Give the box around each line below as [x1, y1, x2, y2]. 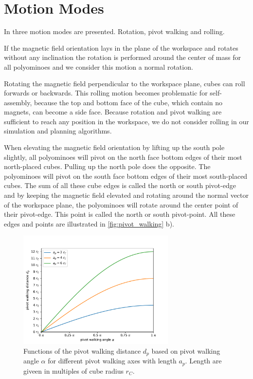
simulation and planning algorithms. [4, 126, 112, 136]
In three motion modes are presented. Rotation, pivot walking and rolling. [4, 26, 225, 37]
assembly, [4, 97, 32, 107]
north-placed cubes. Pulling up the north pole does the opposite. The [4, 161, 211, 171]
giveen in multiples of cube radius [23, 365, 124, 376]
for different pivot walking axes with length [48, 356, 177, 366]
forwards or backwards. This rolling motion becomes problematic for [4, 88, 208, 98]
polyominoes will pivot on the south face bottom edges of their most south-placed [4, 171, 248, 181]
